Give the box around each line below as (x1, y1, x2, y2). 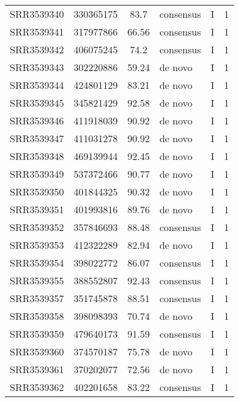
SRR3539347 (10, 131, 64, 145)
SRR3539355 (10, 273, 64, 287)
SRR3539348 (10, 149, 64, 163)
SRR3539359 (10, 327, 64, 341)
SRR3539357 (10, 291, 64, 305)
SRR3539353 (10, 238, 64, 252)
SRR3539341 (10, 25, 64, 39)
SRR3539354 (10, 256, 64, 270)
